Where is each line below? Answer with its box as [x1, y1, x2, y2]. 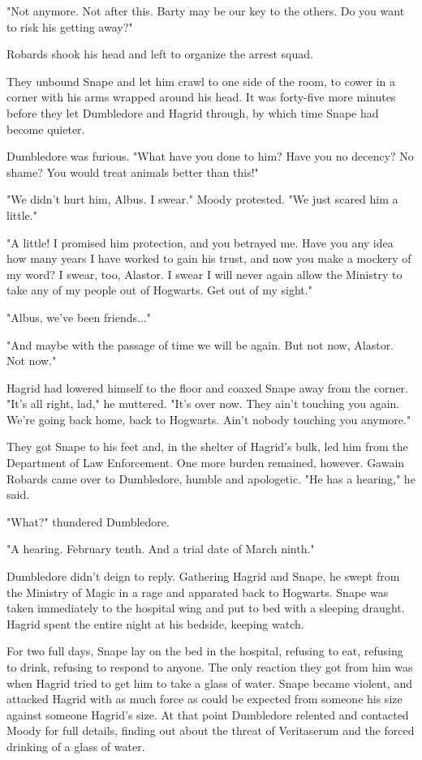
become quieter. [6, 120, 85, 137]
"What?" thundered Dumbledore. [6, 513, 170, 530]
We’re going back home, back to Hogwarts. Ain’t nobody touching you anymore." [6, 410, 411, 427]
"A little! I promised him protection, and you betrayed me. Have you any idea [6, 234, 394, 251]
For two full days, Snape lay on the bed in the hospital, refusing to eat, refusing [6, 642, 403, 659]
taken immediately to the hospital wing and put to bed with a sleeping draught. [6, 599, 405, 616]
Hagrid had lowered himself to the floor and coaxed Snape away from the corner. [6, 379, 408, 396]
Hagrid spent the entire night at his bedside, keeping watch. [6, 615, 304, 632]
